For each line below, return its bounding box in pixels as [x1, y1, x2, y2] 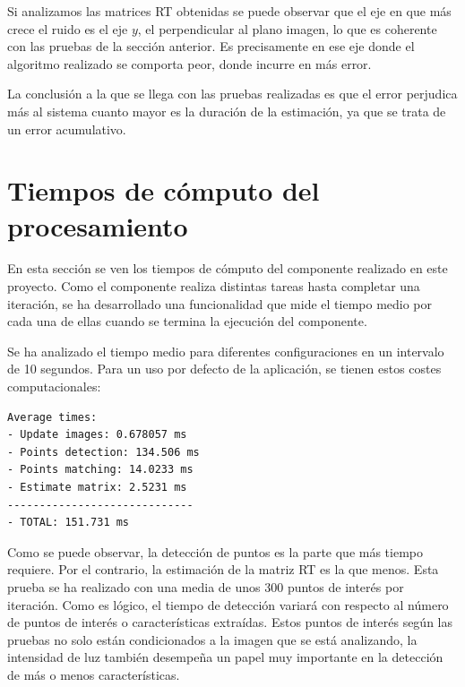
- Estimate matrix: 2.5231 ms [7, 481, 187, 494]
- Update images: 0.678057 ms [7, 428, 187, 442]
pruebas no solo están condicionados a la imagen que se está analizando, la [7, 630, 418, 648]
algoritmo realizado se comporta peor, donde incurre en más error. [7, 54, 372, 73]
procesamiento [7, 207, 188, 244]
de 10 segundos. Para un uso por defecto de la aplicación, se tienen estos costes [7, 359, 442, 378]
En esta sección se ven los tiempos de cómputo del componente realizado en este [7, 259, 448, 278]
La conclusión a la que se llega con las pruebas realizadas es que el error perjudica [7, 84, 458, 103]
